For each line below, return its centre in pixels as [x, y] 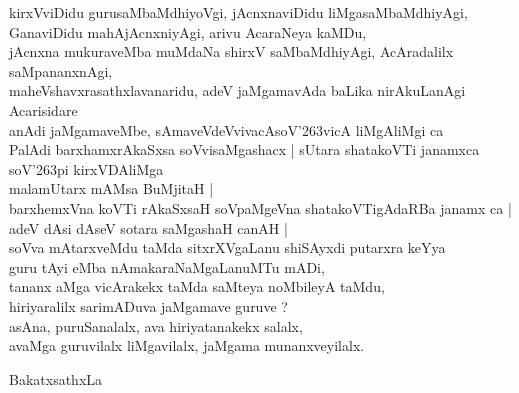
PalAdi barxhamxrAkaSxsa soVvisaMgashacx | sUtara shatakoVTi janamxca [244, 149]
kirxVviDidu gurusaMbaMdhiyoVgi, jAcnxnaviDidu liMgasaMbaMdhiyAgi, [238, 12]
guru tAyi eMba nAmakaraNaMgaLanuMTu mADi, [167, 266]
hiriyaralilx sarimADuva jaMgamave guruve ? [148, 305]
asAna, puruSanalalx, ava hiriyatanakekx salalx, [156, 325]
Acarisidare [43, 109]
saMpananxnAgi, [61, 70]
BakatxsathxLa [56, 378]
